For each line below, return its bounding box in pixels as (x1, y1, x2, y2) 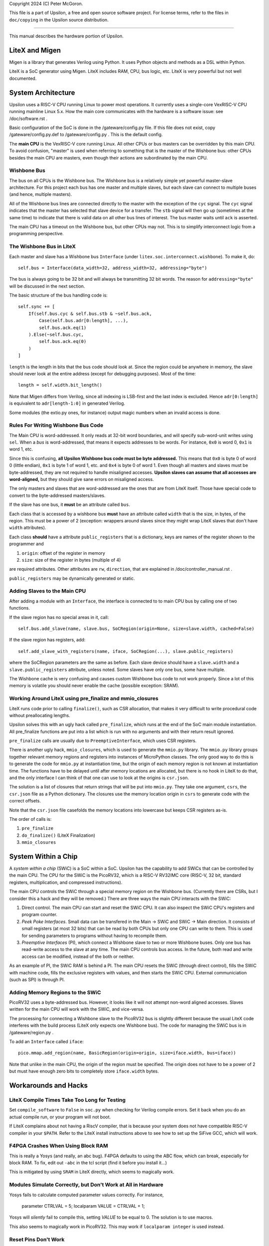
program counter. (21, 912, 57, 918)
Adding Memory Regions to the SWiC (9, 989, 101, 996)
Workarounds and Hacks (9, 1082, 88, 1090)
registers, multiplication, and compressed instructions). (9, 879, 123, 885)
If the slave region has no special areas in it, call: (9, 614, 109, 620)
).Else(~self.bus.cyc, (28, 332, 84, 337)
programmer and (9, 541, 44, 547)
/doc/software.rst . (9, 115, 48, 122)
